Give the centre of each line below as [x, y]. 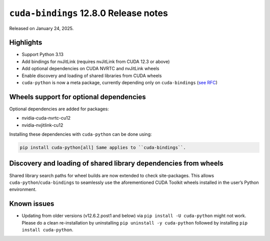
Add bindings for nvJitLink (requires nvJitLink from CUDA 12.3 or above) [96, 61]
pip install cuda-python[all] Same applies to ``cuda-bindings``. [103, 148]
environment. [23, 189]
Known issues [32, 204]
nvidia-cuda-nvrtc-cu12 [46, 118]
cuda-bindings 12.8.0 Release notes [89, 13]
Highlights [26, 43]
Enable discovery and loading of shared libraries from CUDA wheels [92, 76]
